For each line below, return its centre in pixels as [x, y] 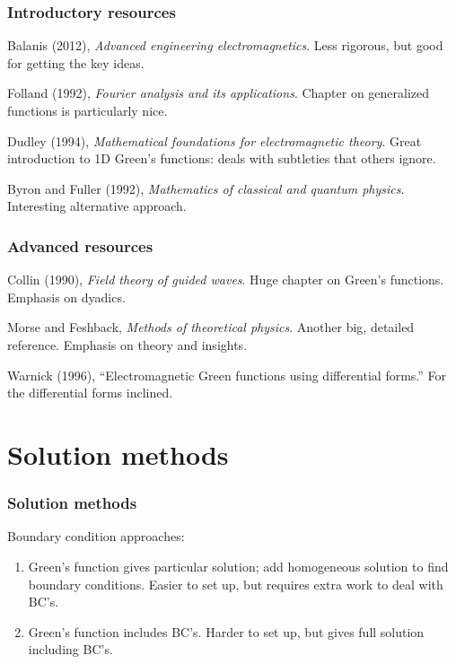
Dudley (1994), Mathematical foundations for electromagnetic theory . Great [215, 140]
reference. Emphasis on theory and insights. [127, 344]
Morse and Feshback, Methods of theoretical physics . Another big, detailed [211, 327]
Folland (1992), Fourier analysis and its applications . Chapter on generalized [219, 93]
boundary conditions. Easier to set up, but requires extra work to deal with [236, 584]
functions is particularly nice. [88, 110]
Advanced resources [80, 245]
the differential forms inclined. [90, 393]
